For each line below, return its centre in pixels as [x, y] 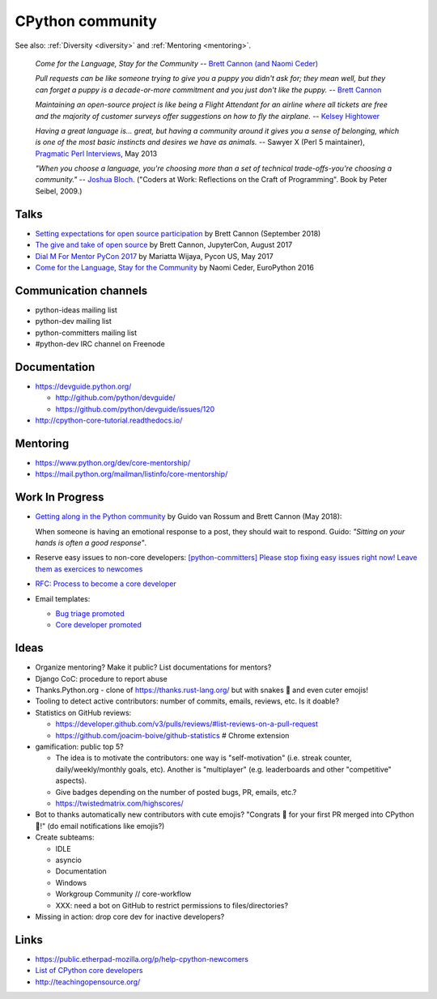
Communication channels [81, 290]
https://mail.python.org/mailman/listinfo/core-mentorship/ [132, 474]
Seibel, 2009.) [59, 191]
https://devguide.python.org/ [83, 386]
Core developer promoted [98, 625]
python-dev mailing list [74, 321]
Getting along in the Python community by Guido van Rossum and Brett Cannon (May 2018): [189, 517]
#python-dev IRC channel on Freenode [100, 344]
